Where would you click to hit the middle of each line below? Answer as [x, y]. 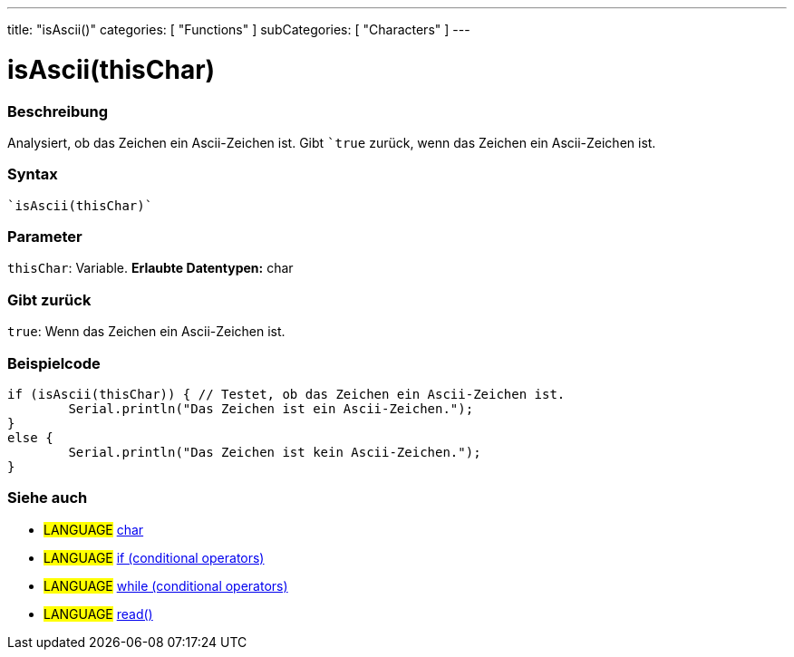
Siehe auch [48, 498]
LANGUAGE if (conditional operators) [154, 557]
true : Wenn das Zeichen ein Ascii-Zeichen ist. [146, 332]
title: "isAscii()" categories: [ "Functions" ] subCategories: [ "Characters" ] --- [239, 29]
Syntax [33, 174]
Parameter [45, 237]
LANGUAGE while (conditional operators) [166, 585]
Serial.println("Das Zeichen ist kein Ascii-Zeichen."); [275, 452]
